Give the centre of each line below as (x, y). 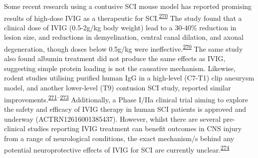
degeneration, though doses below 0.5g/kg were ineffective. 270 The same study (124, 48)
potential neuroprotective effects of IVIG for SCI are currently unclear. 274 (117, 149)
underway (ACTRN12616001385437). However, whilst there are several (113, 118)
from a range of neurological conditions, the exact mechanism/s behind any (119, 138)
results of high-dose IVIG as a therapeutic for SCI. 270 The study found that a (123, 17)
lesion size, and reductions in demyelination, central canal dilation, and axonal (124, 37)
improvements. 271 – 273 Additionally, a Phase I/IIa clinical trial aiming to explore (126, 98)
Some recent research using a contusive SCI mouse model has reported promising (128, 6)
